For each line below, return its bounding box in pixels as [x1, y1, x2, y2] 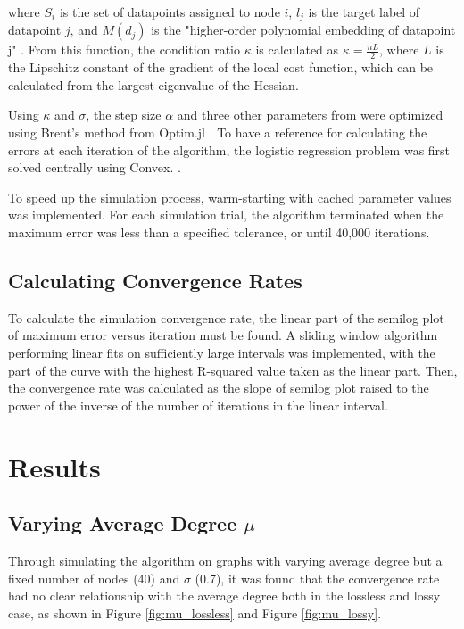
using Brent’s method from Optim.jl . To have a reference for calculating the [8, 123, 427, 142]
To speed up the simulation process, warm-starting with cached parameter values [8, 187, 452, 206]
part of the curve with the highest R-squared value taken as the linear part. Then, [8, 360, 458, 379]
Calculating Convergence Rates [8, 267, 302, 294]
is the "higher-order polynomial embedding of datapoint [151, 21, 456, 39]
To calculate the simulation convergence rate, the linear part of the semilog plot [8, 308, 444, 327]
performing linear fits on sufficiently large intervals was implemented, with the [8, 343, 435, 362]
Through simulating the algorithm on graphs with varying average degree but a [8, 550, 443, 569]
